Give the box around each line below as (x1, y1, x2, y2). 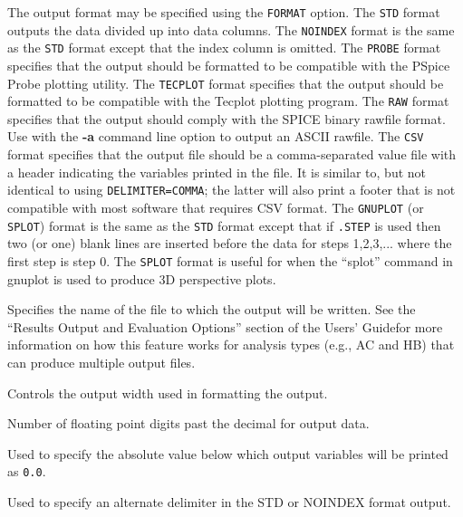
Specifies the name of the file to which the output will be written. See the (7, 300, 416, 319)
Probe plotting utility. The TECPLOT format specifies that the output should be (7, 73, 444, 92)
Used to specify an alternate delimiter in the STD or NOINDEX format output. (7, 492, 451, 511)
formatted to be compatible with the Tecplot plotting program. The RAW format (7, 91, 449, 110)
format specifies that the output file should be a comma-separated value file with (7, 145, 457, 164)
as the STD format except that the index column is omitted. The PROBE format (7, 38, 441, 57)
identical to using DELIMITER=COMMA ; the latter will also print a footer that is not (7, 180, 456, 199)
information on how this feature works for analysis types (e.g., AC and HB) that (7, 335, 455, 354)
